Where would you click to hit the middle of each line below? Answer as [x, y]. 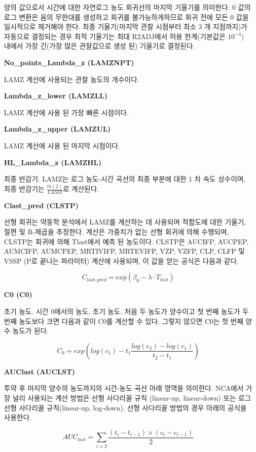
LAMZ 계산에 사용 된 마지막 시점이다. [62, 145]
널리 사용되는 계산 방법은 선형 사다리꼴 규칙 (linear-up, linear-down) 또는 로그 [132, 397]
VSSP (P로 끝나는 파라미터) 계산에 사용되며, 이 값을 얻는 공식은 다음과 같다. [121, 260]
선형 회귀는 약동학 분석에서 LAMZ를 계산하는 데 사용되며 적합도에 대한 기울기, [125, 222]
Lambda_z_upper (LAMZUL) [57, 129]
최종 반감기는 [24, 189]
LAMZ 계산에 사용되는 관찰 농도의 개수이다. [72, 79]
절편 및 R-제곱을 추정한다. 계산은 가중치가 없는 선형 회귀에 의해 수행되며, [116, 232]
